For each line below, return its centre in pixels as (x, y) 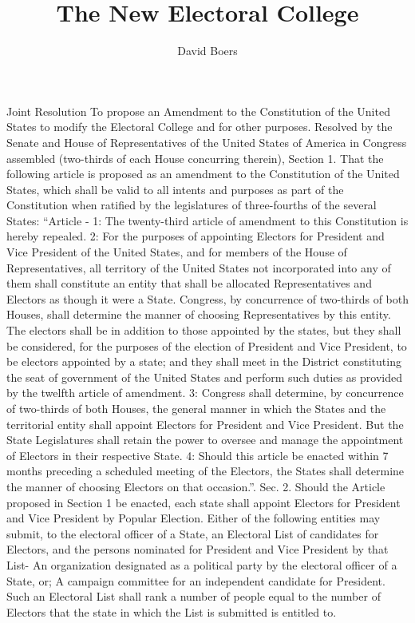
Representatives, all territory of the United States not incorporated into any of (199, 267)
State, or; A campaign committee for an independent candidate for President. (196, 580)
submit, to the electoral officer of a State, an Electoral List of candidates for (193, 533)
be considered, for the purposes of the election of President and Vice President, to (207, 345)
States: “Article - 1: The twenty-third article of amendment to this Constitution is (207, 220)
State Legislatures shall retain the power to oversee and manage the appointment (205, 440)
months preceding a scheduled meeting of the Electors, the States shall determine (206, 471)
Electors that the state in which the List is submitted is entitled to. (172, 611)
